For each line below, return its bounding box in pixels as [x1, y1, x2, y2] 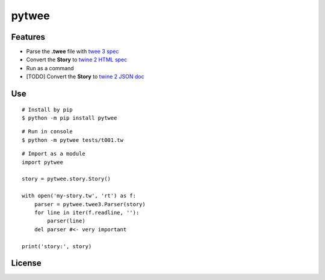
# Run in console [22, 128, 73, 135]
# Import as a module [22, 150, 85, 157]
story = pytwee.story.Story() [22, 175, 111, 183]
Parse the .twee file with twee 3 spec [26, 48, 119, 55]
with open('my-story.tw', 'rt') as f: [22, 192, 137, 199]
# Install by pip [22, 106, 73, 113]
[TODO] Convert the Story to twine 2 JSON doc [26, 73, 144, 81]
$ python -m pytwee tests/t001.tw [22, 136, 123, 144]
